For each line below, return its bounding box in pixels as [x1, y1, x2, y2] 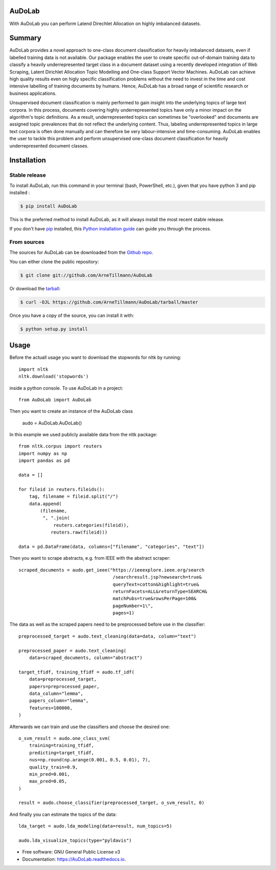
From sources [9, 239, 44, 246]
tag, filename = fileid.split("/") [29, 494, 119, 499]
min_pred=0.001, [29, 771, 70, 777]
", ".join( [42, 515, 70, 521]
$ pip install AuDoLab [20, 203, 77, 209]
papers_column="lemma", [29, 698, 89, 704]
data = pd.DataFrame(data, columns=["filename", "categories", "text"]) [18, 543, 204, 549]
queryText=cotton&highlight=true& [112, 581, 199, 587]
